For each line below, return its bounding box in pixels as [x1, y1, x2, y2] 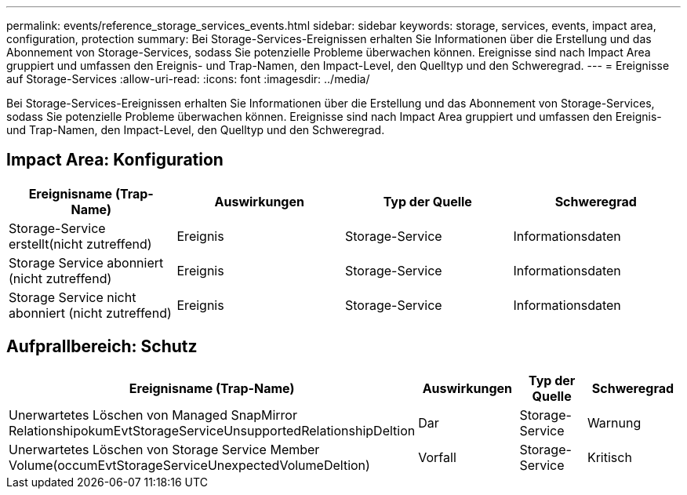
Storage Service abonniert [9, 254, 164, 271]
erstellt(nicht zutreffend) [9, 235, 152, 252]
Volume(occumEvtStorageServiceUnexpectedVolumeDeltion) [9, 457, 370, 473]
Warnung [587, 414, 642, 431]
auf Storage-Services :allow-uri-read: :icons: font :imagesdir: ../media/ [6, 72, 370, 86]
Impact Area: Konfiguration [6, 150, 224, 170]
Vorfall [418, 449, 456, 465]
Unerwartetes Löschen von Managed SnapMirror [9, 406, 297, 423]
